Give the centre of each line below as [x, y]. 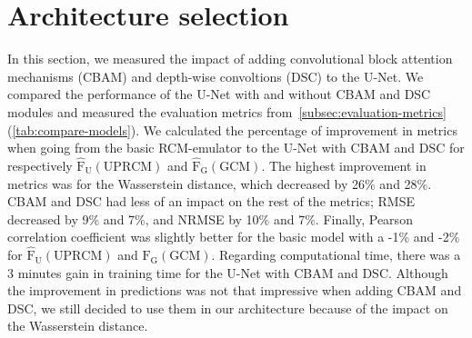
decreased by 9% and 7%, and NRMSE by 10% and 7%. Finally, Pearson [210, 219]
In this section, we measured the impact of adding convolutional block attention [230, 59]
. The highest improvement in [344, 165]
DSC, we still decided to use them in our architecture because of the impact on [228, 308]
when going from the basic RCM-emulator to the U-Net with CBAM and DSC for [236, 148]
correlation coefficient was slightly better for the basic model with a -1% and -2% [234, 237]
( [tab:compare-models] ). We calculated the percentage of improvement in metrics [232, 129]
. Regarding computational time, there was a [336, 255]
